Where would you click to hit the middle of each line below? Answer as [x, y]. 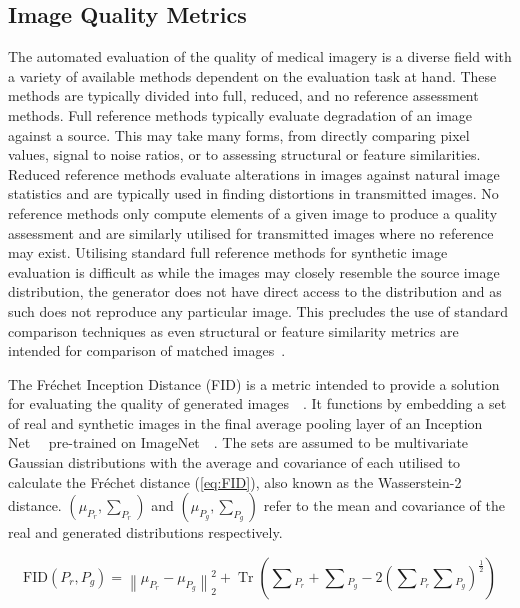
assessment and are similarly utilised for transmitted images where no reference [251, 232]
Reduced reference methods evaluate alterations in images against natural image [254, 173]
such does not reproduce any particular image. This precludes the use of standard [258, 310]
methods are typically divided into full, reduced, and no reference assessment [243, 95]
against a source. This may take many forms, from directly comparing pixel [239, 134]
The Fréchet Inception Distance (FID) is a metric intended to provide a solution [254, 383]
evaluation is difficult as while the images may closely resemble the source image [254, 271]
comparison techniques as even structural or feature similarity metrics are [233, 330]
